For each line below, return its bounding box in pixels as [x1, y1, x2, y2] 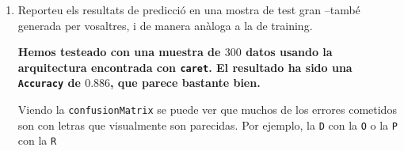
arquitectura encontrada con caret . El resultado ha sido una [17, 59, 353, 75]
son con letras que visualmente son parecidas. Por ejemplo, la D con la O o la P [17, 116, 398, 133]
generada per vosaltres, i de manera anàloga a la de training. [17, 17, 313, 33]
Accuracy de [17, 74, 81, 91]
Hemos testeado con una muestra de [17, 43, 221, 60]
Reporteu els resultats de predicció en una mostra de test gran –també [17, 2, 360, 17]
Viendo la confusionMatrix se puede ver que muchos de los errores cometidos [17, 101, 397, 118]
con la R [17, 132, 57, 149]
